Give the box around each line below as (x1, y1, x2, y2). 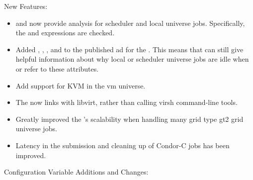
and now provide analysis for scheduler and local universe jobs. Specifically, (15, 17, 245, 28)
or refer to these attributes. (15, 63, 99, 74)
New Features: (4, 1, 48, 11)
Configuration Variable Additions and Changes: (4, 167, 149, 177)
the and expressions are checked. (15, 27, 115, 38)
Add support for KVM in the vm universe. (15, 80, 146, 90)
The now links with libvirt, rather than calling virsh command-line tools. (15, 97, 238, 107)
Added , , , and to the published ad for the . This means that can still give (15, 44, 244, 54)
